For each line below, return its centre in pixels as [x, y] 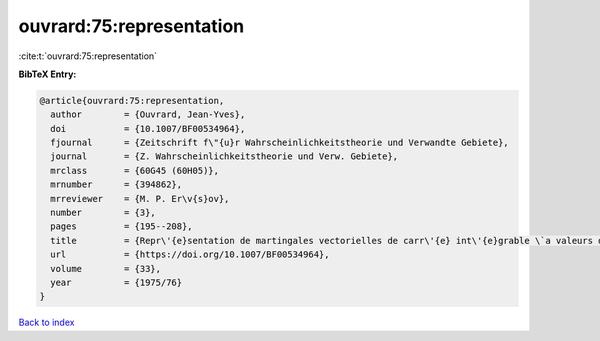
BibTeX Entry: [47, 74]
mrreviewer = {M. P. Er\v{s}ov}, [140, 198]
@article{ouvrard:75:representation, [132, 100]
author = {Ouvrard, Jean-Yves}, [148, 114]
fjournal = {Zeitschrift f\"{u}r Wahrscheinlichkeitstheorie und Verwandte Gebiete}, [279, 143]
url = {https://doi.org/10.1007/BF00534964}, [190, 254]
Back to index [46, 322]
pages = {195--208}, [122, 226]
